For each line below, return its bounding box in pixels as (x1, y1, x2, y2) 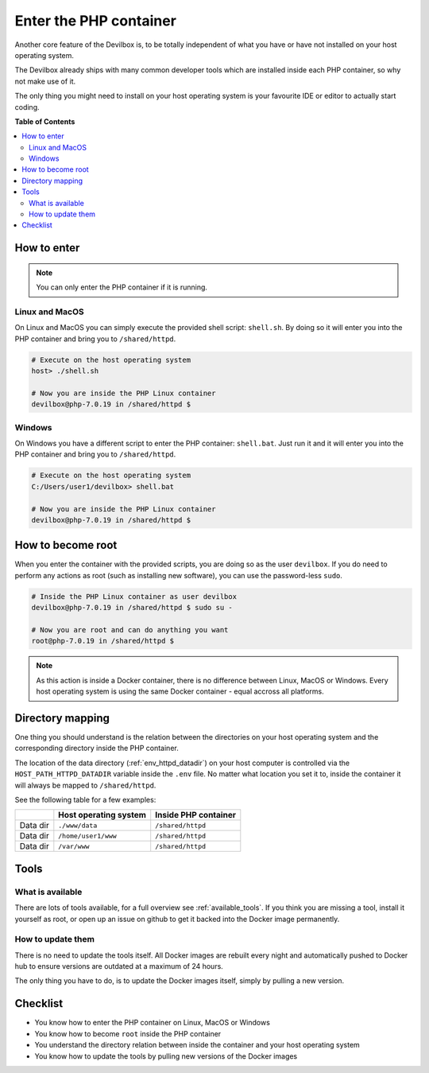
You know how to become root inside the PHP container (34, 1028, 222, 1038)
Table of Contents (14, 116, 75, 126)
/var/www (58, 842, 90, 850)
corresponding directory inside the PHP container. (14, 744, 179, 753)
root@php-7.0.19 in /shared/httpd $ (31, 636, 175, 646)
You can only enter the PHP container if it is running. (36, 282, 208, 292)
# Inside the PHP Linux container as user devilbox (31, 592, 238, 601)
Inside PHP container (155, 810, 236, 821)
